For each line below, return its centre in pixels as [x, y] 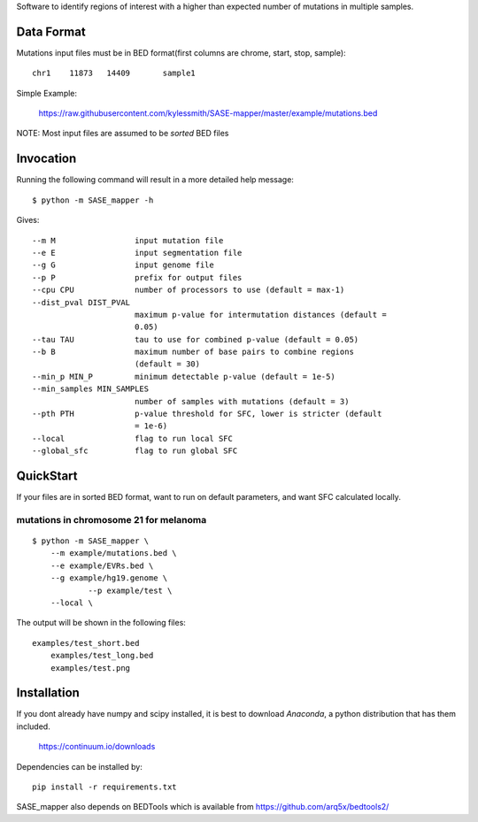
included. [33, 726]
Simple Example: [47, 93]
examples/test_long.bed [102, 656]
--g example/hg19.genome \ [109, 578]
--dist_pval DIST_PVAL [81, 302]
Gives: [28, 220]
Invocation [46, 159]
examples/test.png [90, 668]
